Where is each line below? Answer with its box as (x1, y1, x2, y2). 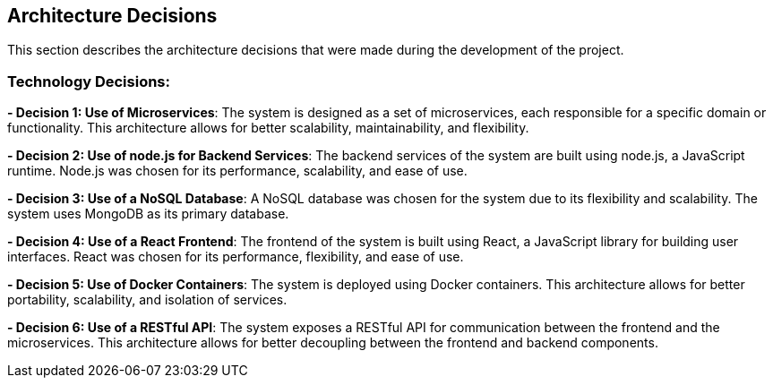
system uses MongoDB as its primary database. (7, 206, 289, 222)
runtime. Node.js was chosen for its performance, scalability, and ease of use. (7, 163, 468, 179)
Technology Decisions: (7, 72, 170, 90)
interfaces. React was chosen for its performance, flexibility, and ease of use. (7, 249, 464, 265)
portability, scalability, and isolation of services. (7, 292, 288, 308)
